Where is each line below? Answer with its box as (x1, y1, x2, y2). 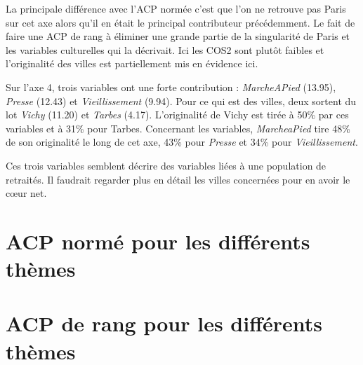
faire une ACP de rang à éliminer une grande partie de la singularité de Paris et (6, 29, 350, 43)
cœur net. (6, 186, 47, 200)
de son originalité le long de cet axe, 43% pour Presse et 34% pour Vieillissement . (6, 135, 358, 149)
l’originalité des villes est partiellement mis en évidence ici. (6, 56, 258, 71)
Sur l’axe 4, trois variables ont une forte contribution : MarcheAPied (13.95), (6, 79, 336, 94)
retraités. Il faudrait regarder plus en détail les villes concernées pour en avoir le (6, 172, 350, 186)
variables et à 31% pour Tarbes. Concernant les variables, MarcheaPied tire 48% (6, 120, 350, 135)
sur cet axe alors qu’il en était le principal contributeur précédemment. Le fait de (6, 15, 355, 29)
